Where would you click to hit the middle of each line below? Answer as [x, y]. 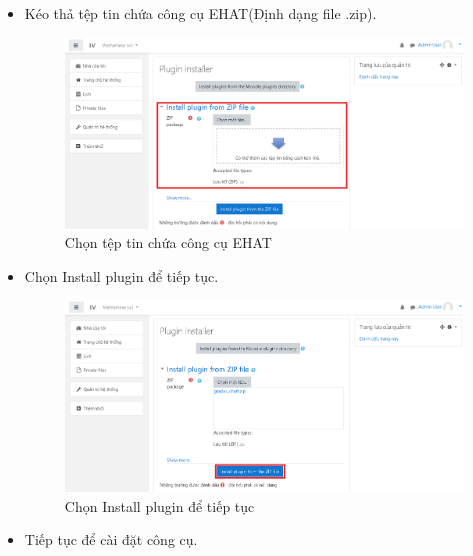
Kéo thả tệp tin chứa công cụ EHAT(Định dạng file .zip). [200, 13]
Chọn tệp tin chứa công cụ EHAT [168, 242]
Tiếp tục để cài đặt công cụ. [111, 539]
